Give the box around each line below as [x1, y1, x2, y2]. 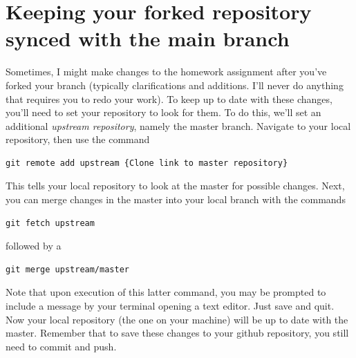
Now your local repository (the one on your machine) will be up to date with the [6, 312, 348, 326]
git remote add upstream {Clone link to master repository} [6, 158, 288, 168]
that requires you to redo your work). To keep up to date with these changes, [6, 91, 332, 106]
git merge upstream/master [6, 264, 129, 274]
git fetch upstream [6, 218, 95, 228]
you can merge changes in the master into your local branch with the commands [6, 192, 346, 207]
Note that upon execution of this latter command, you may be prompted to [6, 285, 326, 299]
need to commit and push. [6, 339, 117, 353]
